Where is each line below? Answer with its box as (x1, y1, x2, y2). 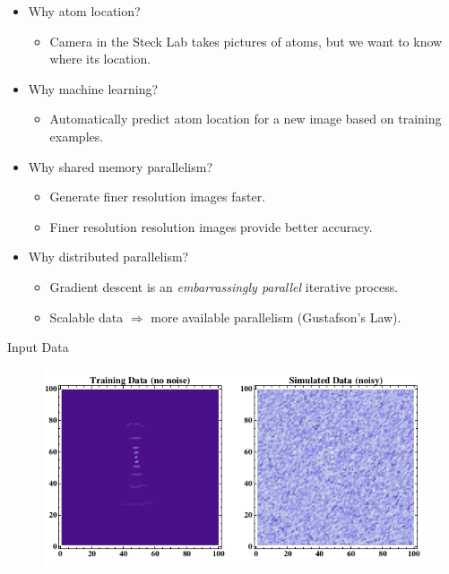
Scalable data (49, 307, 124, 326)
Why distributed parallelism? (28, 247, 189, 266)
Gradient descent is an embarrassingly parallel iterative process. (49, 277, 399, 296)
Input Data (7, 338, 69, 356)
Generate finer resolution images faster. (49, 187, 266, 206)
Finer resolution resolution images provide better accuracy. (49, 217, 373, 236)
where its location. (49, 49, 151, 68)
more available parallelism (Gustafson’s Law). (151, 307, 402, 326)
